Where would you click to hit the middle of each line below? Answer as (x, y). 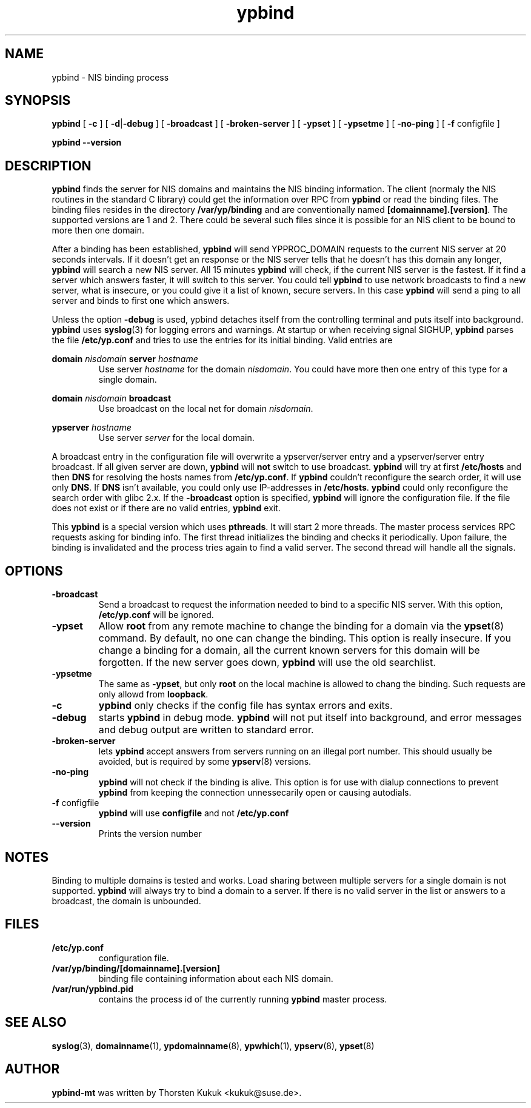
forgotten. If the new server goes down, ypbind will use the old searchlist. (267, 663)
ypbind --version (87, 143)
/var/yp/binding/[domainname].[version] (136, 968)
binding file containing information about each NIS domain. (216, 978)
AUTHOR (32, 1069)
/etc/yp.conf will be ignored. (156, 615)
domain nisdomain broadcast (112, 398)
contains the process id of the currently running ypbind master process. (243, 999)
